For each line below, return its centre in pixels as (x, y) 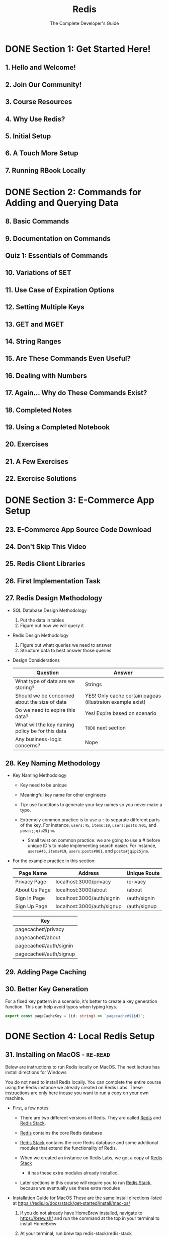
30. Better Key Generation (47, 989)
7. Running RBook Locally (46, 170)
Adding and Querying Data (62, 203)
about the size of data (41, 702)
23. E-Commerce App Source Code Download (78, 529)
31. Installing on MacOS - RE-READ (58, 1055)
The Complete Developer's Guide (84, 23)
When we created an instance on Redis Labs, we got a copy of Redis (91, 1158)
